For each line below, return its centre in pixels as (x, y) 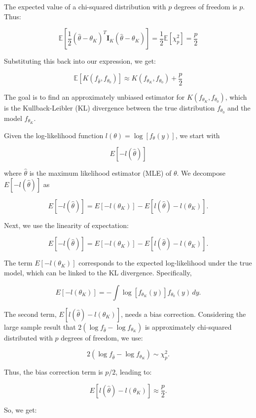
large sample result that (40, 326)
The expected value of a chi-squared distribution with (85, 6)
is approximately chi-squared (188, 326)
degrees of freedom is (205, 6)
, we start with (198, 135)
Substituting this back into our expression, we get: (80, 61)
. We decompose (201, 173)
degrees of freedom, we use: (102, 337)
